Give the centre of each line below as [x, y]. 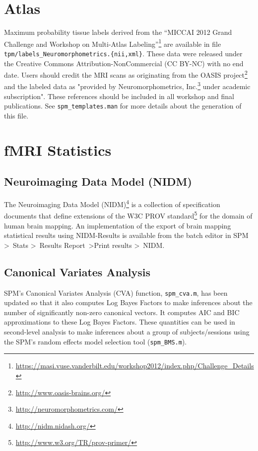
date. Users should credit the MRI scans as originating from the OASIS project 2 [126, 74]
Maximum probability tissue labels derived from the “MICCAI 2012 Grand [118, 32]
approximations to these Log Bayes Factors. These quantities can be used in [120, 322]
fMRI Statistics [58, 150]
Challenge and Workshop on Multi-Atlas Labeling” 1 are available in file [113, 43]
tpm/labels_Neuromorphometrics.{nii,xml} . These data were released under [123, 53]
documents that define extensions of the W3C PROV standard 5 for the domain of [128, 215]
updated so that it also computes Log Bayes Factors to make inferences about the [128, 302]
